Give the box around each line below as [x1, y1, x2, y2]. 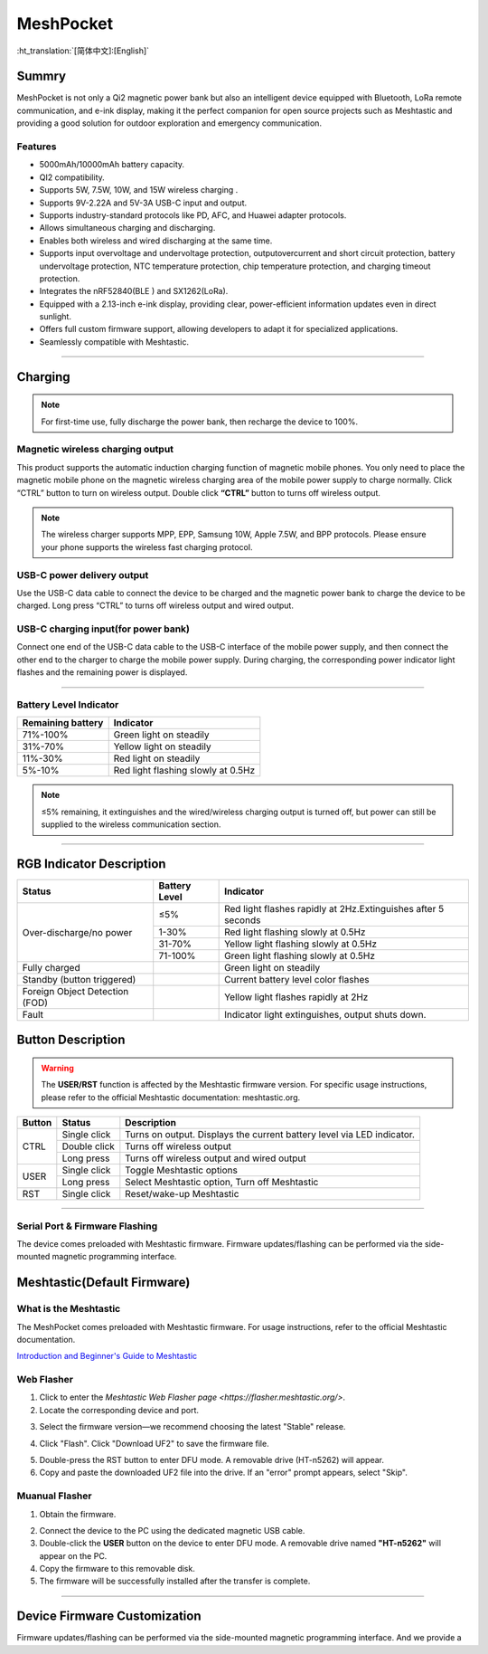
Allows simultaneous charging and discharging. [39, 223, 216, 233]
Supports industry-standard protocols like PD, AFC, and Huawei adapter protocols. [39, 209, 347, 221]
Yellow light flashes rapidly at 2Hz [224, 991, 369, 1003]
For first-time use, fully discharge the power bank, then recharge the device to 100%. [41, 416, 359, 427]
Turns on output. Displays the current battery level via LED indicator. [125, 1128, 416, 1141]
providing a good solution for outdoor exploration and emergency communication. [16, 118, 323, 128]
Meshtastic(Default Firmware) [16, 1275, 191, 1290]
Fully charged [22, 962, 80, 974]
